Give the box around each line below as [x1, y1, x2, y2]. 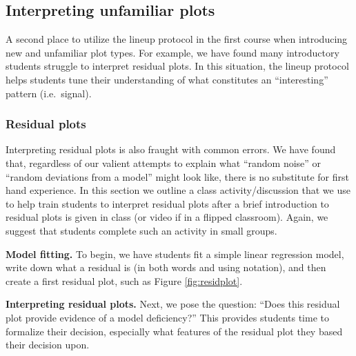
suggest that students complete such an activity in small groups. [6, 223, 277, 237]
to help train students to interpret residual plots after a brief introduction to [6, 196, 329, 210]
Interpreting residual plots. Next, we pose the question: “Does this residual [6, 297, 340, 311]
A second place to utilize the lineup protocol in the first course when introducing [6, 32, 348, 46]
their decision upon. [6, 337, 90, 352]
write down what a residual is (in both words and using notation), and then [6, 260, 326, 275]
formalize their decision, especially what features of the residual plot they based [6, 324, 343, 338]
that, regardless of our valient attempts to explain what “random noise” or [6, 155, 322, 170]
